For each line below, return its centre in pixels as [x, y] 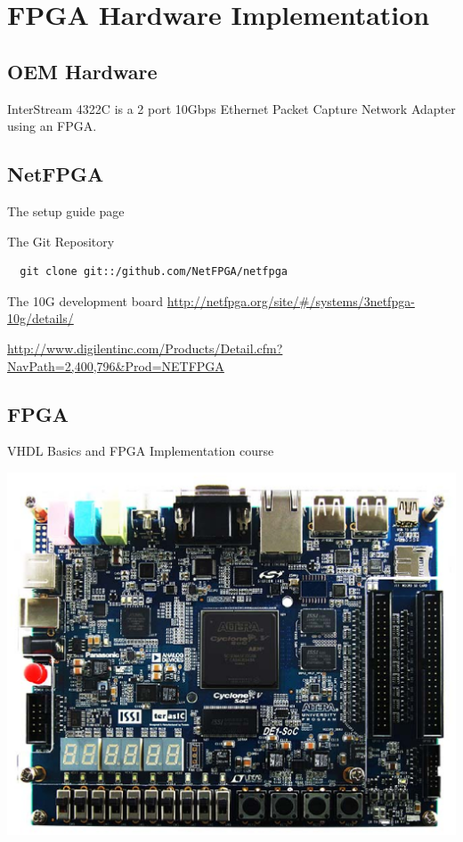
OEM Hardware [82, 71]
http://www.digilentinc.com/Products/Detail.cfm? [145, 348]
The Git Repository [61, 241]
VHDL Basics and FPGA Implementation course [141, 451]
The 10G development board [85, 300]
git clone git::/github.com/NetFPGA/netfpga [154, 272]
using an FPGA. [52, 126]
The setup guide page [66, 210]
